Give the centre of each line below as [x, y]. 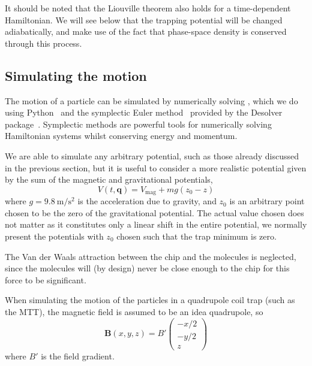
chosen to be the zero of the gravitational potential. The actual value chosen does [154, 212]
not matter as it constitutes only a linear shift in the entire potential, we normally [156, 224]
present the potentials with [54, 236]
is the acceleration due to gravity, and [147, 201]
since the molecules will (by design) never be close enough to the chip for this [147, 268]
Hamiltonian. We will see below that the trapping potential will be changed [144, 19]
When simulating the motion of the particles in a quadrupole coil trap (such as [150, 300]
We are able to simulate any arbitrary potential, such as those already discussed [152, 155]
